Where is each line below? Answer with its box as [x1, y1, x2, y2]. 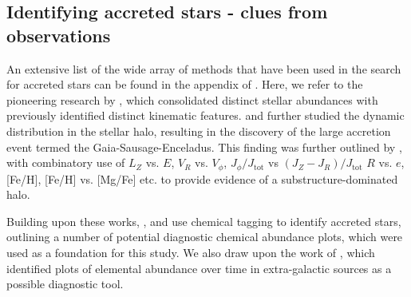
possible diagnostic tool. [6, 275, 124, 292]
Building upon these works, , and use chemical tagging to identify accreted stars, [6, 212, 401, 229]
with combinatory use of [6, 154, 125, 171]
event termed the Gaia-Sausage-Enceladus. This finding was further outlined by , [6, 138, 402, 155]
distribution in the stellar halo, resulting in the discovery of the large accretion [6, 122, 391, 139]
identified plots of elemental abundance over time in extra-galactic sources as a [6, 259, 392, 276]
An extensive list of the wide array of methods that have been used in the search [6, 60, 401, 77]
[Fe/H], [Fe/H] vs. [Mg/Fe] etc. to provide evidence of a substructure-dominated [6, 170, 398, 187]
